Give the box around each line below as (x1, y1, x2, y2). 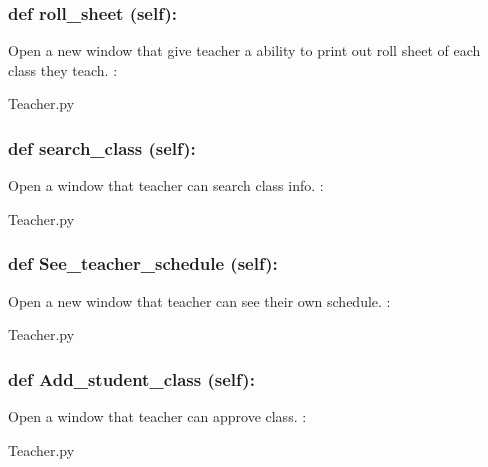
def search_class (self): (8, 135, 196, 160)
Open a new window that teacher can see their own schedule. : (8, 290, 391, 311)
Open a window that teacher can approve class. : (8, 406, 307, 427)
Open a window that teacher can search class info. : (8, 175, 324, 196)
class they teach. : (8, 59, 118, 80)
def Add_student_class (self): (8, 366, 255, 391)
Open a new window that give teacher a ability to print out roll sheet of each (8, 40, 481, 61)
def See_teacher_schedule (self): (8, 251, 278, 276)
